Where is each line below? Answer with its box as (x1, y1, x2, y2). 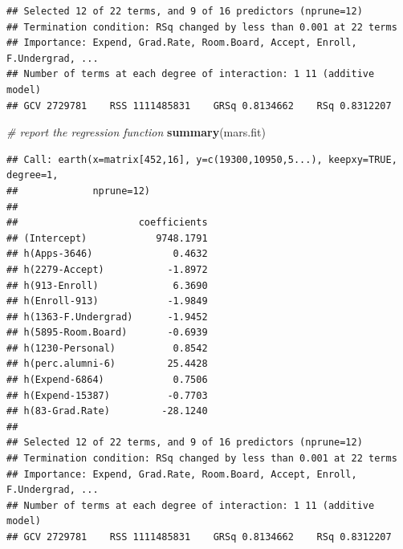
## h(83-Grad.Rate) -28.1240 (6, 405, 208, 417)
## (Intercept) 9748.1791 (6, 232, 208, 244)
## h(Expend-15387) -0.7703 (6, 389, 208, 401)
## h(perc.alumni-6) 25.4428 (6, 358, 208, 370)
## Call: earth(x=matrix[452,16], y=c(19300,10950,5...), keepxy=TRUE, (6, 153, 397, 165)
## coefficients (6, 217, 208, 229)
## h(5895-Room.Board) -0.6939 (6, 327, 208, 339)
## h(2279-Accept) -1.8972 (6, 263, 208, 275)
